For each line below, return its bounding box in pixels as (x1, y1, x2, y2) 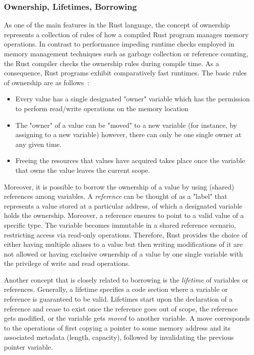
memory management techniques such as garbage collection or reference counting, (4, 48, 249, 58)
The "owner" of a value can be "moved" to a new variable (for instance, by (15, 119, 237, 130)
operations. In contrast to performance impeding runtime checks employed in (4, 39, 234, 49)
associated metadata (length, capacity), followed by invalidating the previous (4, 332, 234, 342)
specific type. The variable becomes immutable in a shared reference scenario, (4, 219, 236, 230)
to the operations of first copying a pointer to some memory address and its (4, 322, 231, 332)
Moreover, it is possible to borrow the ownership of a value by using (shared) (4, 181, 234, 191)
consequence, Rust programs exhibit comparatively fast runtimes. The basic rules (4, 68, 247, 78)
